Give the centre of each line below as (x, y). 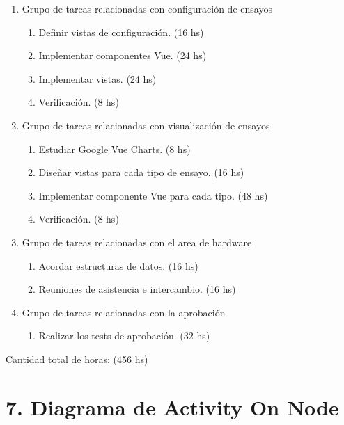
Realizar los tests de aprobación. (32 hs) (124, 336)
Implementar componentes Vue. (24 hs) (123, 55)
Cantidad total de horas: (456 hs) (77, 359)
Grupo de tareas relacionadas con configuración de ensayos (147, 8)
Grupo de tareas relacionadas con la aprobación (124, 312)
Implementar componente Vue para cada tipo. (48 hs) (153, 195)
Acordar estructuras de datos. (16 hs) (118, 265)
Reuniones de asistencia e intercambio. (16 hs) (137, 289)
